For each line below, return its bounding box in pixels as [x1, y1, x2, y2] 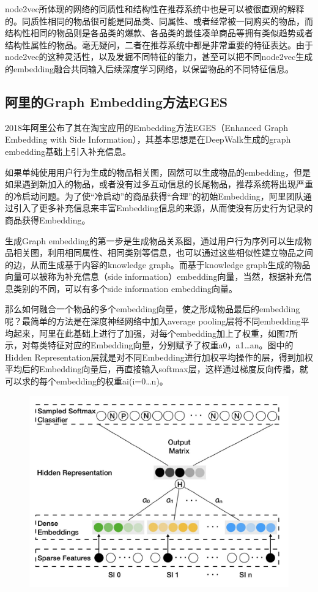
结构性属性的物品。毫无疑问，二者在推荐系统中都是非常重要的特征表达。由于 [5, 38, 313, 51]
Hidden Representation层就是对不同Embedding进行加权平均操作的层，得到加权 [5, 350, 313, 363]
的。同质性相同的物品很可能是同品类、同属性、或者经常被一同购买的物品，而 [5, 14, 313, 27]
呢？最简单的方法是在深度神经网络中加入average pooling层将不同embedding [5, 315, 301, 328]
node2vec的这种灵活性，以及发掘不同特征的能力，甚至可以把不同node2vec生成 [5, 50, 313, 63]
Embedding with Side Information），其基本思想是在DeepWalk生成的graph [5, 133, 291, 146]
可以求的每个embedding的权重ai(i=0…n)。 [5, 375, 168, 388]
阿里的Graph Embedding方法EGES [5, 92, 228, 111]
